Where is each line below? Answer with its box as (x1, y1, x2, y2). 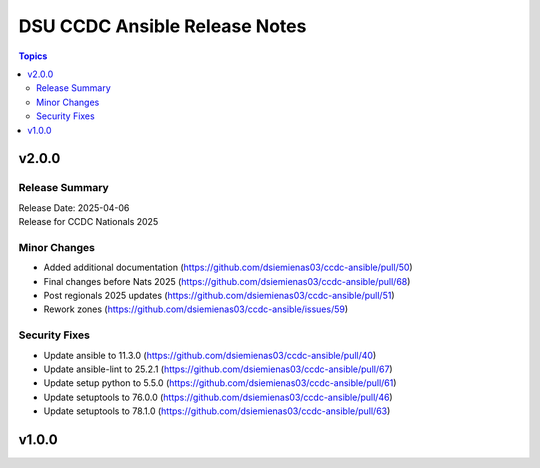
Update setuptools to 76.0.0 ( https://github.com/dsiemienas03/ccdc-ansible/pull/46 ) (43, 391, 394, 403)
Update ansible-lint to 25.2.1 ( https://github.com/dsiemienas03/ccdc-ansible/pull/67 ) (43, 363, 394, 375)
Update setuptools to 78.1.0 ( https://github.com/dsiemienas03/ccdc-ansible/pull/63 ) (43, 405, 391, 417)
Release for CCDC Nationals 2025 (18, 216, 159, 228)
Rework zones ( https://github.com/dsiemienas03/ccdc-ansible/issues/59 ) (43, 303, 349, 315)
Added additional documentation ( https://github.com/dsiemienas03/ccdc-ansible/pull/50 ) (43, 261, 414, 274)
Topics (18, 50, 48, 62)
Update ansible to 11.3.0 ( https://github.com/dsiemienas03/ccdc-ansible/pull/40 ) (43, 349, 377, 361)
